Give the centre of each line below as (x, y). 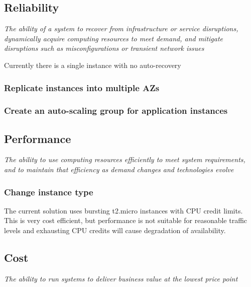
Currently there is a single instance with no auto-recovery (93, 65)
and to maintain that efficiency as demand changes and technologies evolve (119, 169)
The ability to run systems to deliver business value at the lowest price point (121, 278)
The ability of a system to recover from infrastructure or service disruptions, (121, 28)
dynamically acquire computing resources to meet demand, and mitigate (114, 38)
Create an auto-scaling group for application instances (116, 111)
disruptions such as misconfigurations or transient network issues (104, 48)
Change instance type (49, 192)
